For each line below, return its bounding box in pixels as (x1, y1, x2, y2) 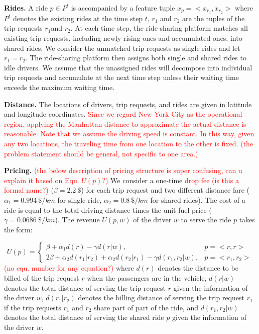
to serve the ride (181, 214, 231, 225)
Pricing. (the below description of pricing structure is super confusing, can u (4, 165, 242, 176)
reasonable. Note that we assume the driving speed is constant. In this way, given (4, 128, 254, 139)
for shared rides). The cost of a (150, 194, 245, 205)
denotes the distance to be (158, 263, 238, 273)
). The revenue (55, 214, 100, 225)
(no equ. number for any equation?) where (4, 263, 134, 273)
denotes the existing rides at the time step (13, 13, 143, 23)
